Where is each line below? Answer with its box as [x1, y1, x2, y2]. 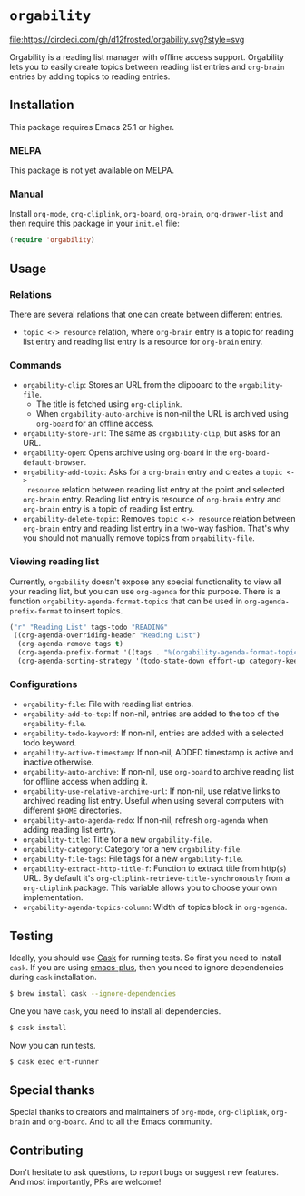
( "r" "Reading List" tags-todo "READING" [9, 623, 169, 632]
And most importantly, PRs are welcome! [9, 1177, 162, 1188]
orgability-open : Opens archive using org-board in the [22, 447, 228, 458]
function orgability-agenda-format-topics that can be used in [9, 595, 243, 606]
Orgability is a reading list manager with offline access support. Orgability [9, 51, 284, 62]
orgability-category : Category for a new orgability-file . [22, 844, 242, 855]
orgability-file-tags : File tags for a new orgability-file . [22, 854, 243, 865]
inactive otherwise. [22, 756, 94, 767]
